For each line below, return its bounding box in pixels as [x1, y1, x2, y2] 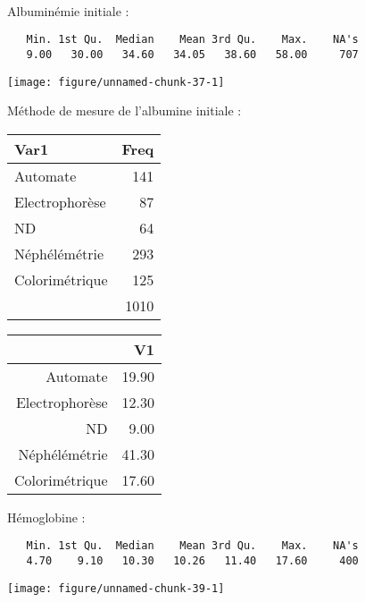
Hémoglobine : [7, 507, 86, 526]
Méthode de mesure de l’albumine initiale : [7, 101, 242, 120]
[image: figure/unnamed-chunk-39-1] [7, 581, 225, 595]
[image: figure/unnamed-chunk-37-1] [7, 75, 225, 89]
